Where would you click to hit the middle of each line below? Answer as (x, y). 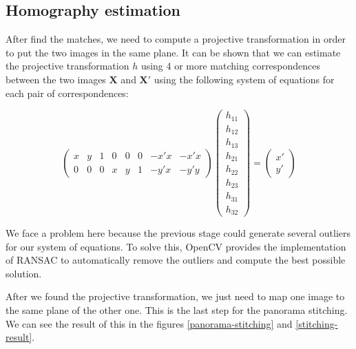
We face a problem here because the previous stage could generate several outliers (178, 233)
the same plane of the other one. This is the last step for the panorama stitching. (177, 310)
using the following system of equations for (244, 79)
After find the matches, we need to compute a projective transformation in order (176, 39)
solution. (24, 273)
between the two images (56, 79)
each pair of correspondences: (67, 93)
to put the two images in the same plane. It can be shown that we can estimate (173, 52)
